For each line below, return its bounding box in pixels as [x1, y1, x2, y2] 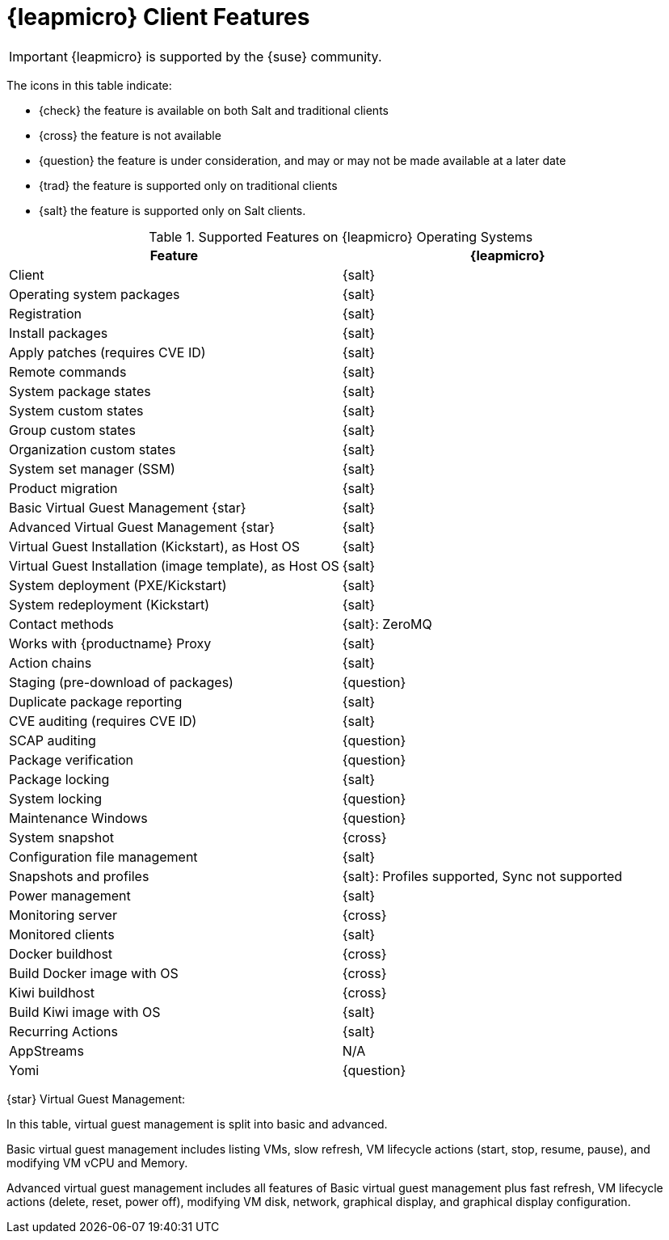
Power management [9, 887, 131, 904]
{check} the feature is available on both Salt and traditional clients [39, 103, 389, 117]
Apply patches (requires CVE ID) [9, 344, 206, 361]
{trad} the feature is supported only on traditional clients [39, 178, 338, 192]
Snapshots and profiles [9, 867, 149, 884]
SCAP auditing [9, 732, 96, 749]
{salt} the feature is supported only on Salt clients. [39, 203, 306, 217]
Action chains [9, 654, 92, 671]
